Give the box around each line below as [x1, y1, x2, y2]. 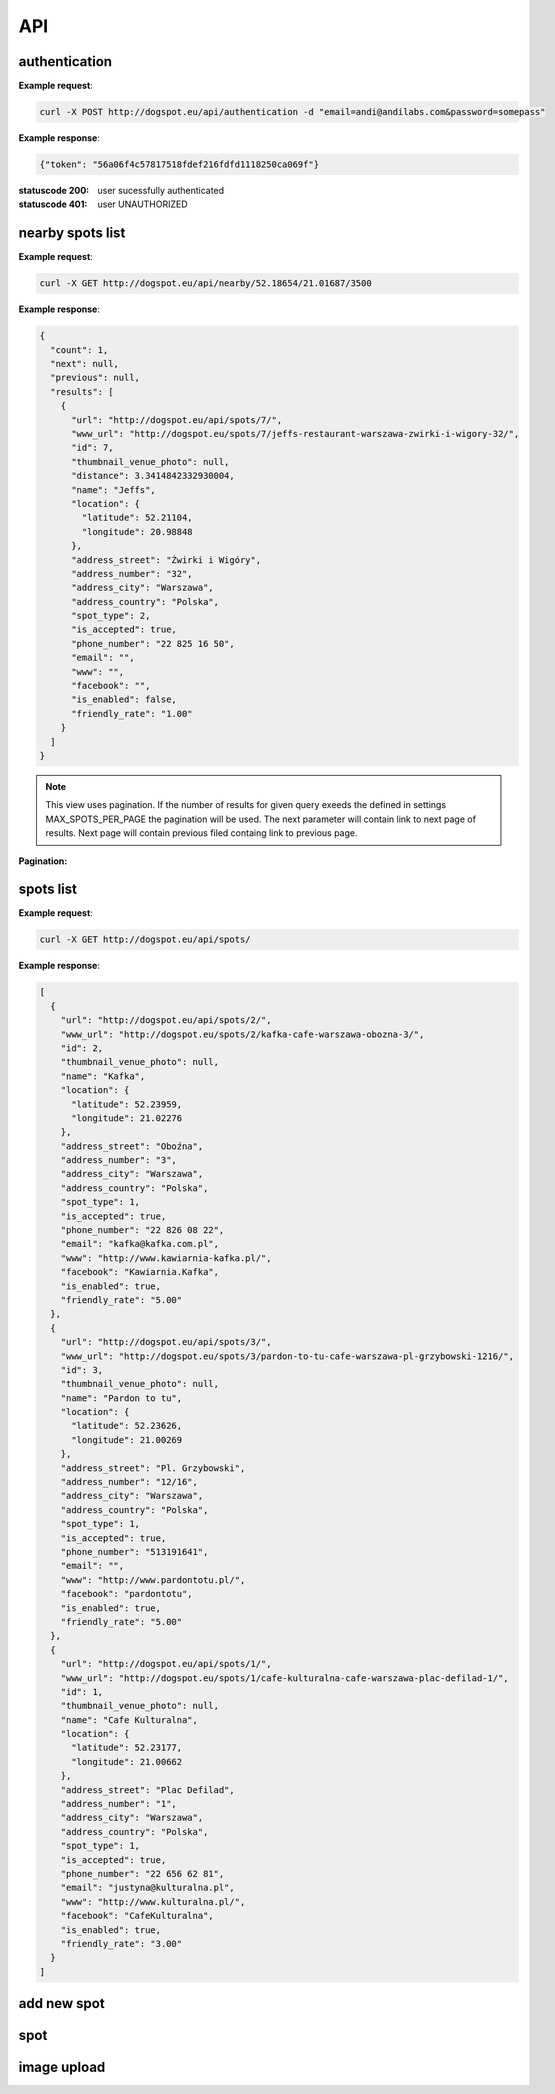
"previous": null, [50, 372, 140, 384]
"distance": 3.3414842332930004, [71, 470, 235, 482]
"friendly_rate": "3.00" [60, 1938, 183, 1949]
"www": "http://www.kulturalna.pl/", [60, 1896, 246, 1907]
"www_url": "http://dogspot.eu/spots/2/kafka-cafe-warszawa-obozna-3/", [60, 1028, 425, 1040]
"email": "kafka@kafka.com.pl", [60, 1238, 220, 1250]
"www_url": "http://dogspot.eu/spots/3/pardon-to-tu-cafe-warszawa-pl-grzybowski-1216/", [60, 1350, 515, 1362]
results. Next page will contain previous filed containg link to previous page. [45, 827, 359, 839]
